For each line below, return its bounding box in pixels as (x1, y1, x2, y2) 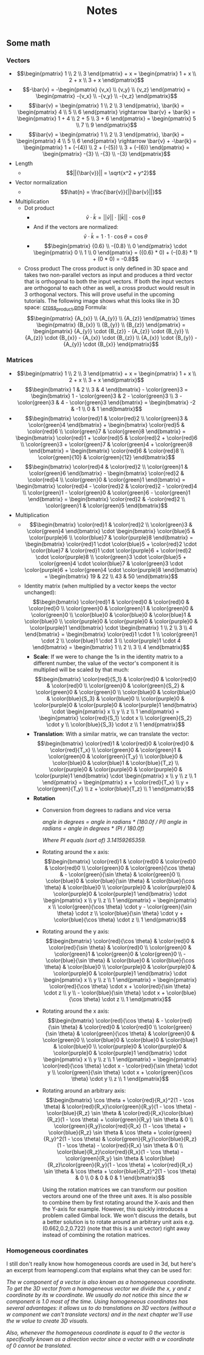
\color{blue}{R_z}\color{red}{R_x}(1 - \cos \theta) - (56, 1148, 183, 1155)
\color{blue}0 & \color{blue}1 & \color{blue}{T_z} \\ (52, 759, 179, 766)
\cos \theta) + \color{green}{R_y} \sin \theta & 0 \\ (69, 1116, 194, 1123)
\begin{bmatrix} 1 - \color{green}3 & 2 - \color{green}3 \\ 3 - (30, 392, 182, 399)
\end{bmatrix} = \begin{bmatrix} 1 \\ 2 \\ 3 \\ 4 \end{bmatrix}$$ (32, 643, 190, 650)
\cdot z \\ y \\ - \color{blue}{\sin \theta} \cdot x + (43, 989, 165, 996)
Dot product (24, 205, 55, 212)
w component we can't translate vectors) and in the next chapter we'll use (6, 1311, 193, 1318)
